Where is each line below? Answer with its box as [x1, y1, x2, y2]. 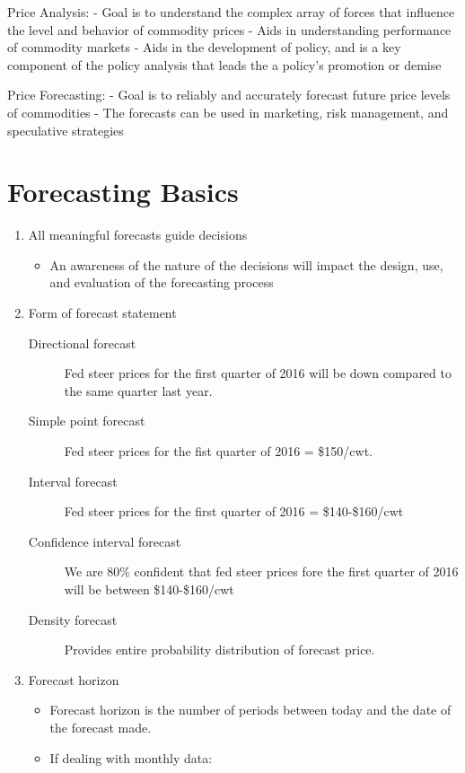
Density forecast [28, 610, 118, 628]
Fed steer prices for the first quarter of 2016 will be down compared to [64, 364, 452, 382]
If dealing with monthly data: [49, 748, 213, 767]
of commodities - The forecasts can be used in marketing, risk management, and [7, 102, 449, 121]
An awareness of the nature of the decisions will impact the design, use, [49, 255, 443, 274]
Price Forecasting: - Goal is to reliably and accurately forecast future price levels [7, 85, 451, 104]
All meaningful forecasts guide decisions [28, 225, 248, 244]
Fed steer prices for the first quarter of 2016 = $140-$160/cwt [64, 502, 404, 521]
